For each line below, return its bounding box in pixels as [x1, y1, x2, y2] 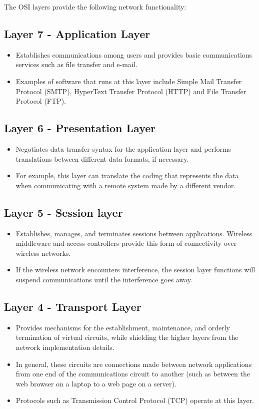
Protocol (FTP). [15, 96, 66, 106]
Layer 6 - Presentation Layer [4, 120, 156, 136]
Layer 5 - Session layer [4, 204, 123, 220]
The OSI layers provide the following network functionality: [4, 2, 186, 12]
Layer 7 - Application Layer [4, 26, 150, 41]
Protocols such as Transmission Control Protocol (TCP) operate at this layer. [15, 395, 254, 405]
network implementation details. [15, 341, 114, 352]
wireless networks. [15, 247, 71, 258]
